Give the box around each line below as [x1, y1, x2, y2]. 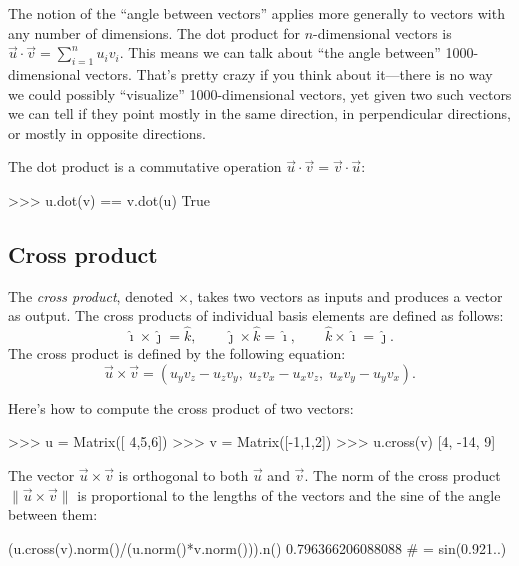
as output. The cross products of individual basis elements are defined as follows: [8, 305, 504, 326]
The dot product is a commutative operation [8, 156, 282, 177]
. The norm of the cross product [304, 464, 501, 485]
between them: [8, 504, 98, 525]
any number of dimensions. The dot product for [8, 22, 300, 43]
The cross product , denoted [8, 285, 174, 306]
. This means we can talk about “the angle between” [119, 42, 441, 63]
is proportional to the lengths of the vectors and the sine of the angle [77, 484, 501, 505]
